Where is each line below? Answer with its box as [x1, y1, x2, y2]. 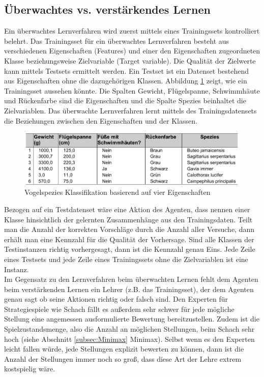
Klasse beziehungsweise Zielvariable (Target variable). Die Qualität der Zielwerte [4, 55, 256, 66]
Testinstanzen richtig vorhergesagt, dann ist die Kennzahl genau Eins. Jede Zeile [4, 244, 255, 254]
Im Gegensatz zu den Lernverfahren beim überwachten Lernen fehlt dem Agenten [4, 274, 258, 284]
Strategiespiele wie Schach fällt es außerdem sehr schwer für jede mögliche [4, 303, 234, 314]
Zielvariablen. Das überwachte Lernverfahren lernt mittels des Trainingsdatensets [4, 105, 257, 115]
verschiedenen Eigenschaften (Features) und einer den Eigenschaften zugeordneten [4, 45, 260, 56]
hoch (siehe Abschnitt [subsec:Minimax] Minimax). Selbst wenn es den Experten [4, 333, 255, 344]
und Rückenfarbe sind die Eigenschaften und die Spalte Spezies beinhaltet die [4, 95, 246, 106]
